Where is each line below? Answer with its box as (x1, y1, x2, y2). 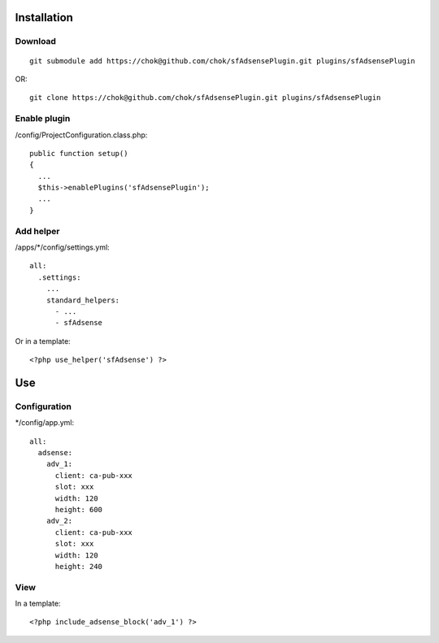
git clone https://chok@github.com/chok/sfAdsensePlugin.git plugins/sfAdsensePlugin (29, 93, 381, 102)
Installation (15, 11, 73, 24)
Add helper (15, 225, 60, 237)
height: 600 (54, 505, 103, 514)
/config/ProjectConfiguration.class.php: (15, 130, 148, 140)
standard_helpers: (46, 295, 120, 305)
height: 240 (54, 562, 103, 571)
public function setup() (29, 149, 128, 158)
